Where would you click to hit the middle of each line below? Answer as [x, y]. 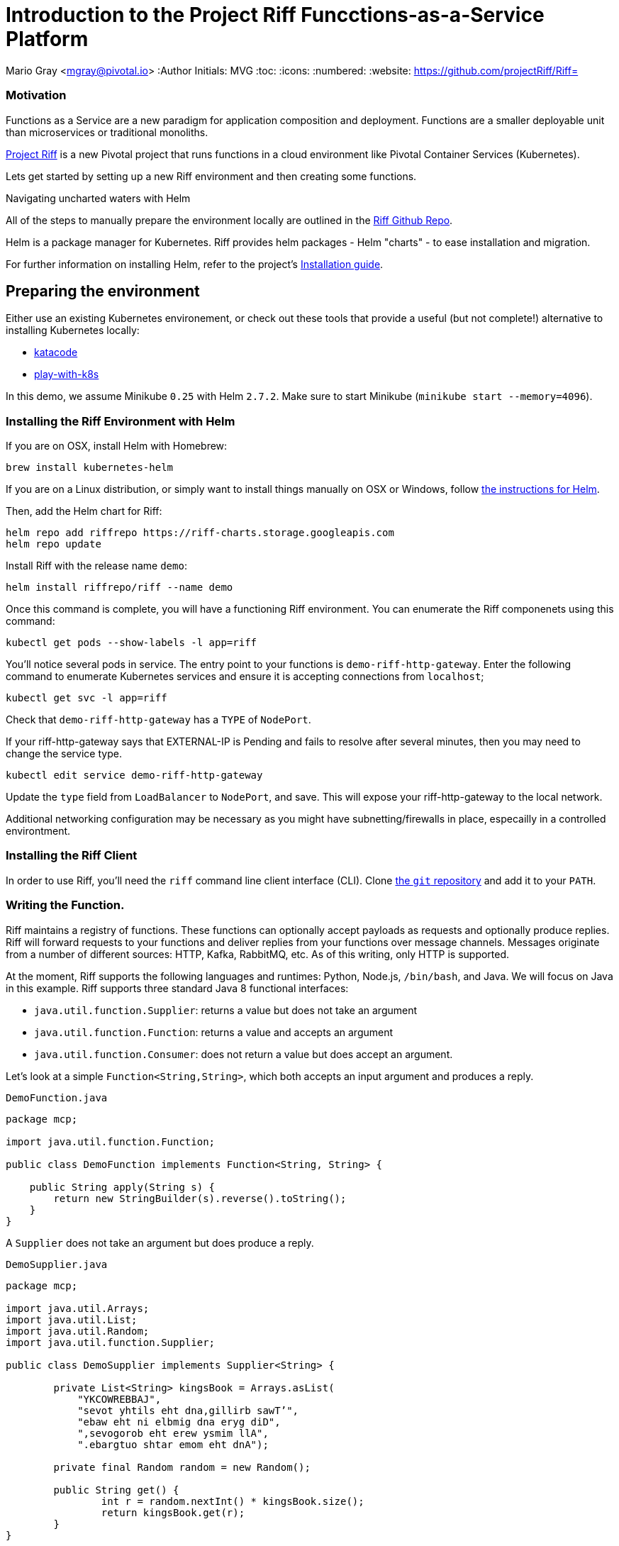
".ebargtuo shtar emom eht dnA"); [173, 1444]
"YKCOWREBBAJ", [119, 1399]
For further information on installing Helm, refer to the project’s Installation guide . [195, 264]
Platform [47, 39]
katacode [56, 352]
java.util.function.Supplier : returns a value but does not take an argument [226, 1010]
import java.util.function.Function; [111, 1141]
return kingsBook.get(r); [173, 1512]
